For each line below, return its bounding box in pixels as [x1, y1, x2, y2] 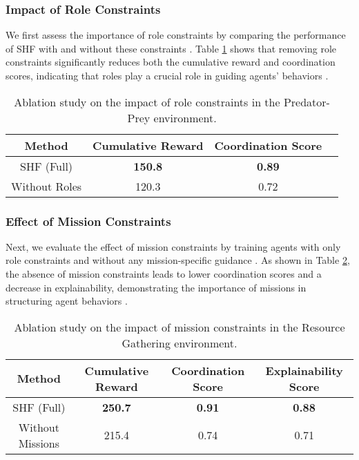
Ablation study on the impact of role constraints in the [14, 93, 280, 110]
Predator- [283, 93, 330, 110]
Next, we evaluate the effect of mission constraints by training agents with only [6, 239, 341, 253]
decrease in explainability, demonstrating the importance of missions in [6, 280, 307, 294]
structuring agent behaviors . [6, 294, 128, 308]
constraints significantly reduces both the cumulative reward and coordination [6, 55, 336, 69]
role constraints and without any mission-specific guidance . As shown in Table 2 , [6, 253, 350, 267]
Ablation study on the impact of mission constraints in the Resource [14, 318, 345, 335]
